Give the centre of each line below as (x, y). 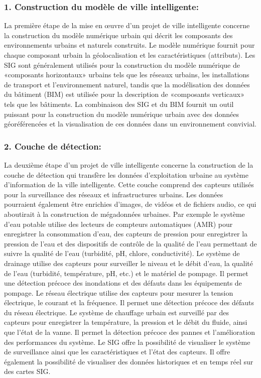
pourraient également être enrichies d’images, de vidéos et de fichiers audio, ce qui (130, 204)
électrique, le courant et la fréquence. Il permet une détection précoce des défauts (129, 302)
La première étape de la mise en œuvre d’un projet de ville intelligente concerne (127, 25)
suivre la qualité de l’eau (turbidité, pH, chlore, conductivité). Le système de (122, 253)
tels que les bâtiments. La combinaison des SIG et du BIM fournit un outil (119, 104)
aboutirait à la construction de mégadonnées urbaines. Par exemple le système (124, 214)
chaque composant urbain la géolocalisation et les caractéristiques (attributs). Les (130, 55)
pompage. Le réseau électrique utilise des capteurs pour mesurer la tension (119, 292)
